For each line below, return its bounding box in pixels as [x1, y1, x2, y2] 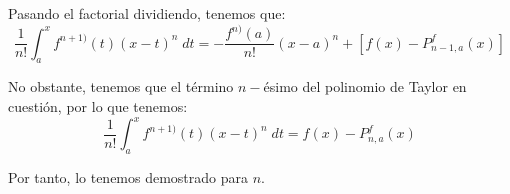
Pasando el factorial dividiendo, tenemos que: [8, 3, 286, 23]
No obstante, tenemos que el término [8, 76, 234, 97]
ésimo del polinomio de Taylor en [263, 76, 467, 97]
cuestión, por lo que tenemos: [8, 95, 188, 116]
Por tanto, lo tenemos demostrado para [8, 166, 249, 187]
